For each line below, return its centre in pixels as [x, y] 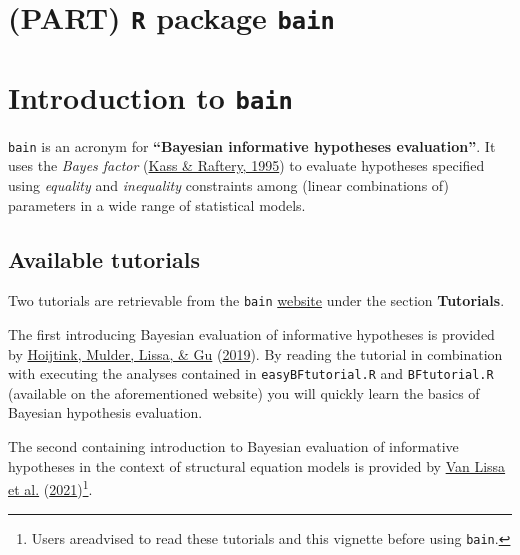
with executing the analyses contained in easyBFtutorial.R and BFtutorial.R [251, 373]
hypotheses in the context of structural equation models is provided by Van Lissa [257, 465]
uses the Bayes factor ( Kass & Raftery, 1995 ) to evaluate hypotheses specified [246, 165]
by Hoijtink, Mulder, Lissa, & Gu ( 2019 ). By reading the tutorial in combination [255, 353]
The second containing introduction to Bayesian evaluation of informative [233, 446]
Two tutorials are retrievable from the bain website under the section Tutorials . [256, 300]
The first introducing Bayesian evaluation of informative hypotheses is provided [251, 334]
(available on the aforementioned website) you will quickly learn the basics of [244, 392]
